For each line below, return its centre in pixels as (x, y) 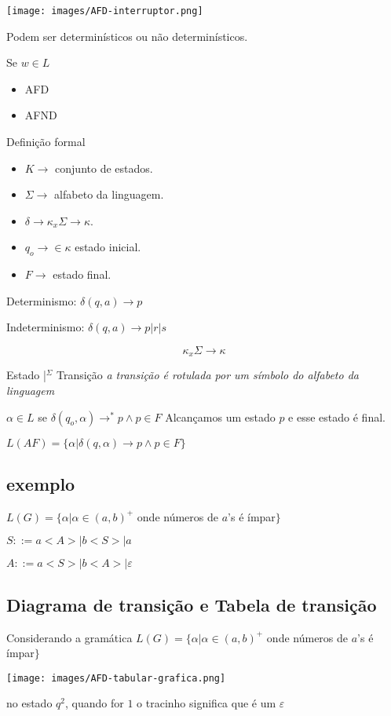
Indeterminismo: (46, 327)
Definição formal (46, 142)
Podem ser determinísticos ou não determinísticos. (127, 36)
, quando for (95, 703)
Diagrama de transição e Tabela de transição (192, 604)
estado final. (82, 274)
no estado (29, 703)
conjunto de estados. (104, 168)
